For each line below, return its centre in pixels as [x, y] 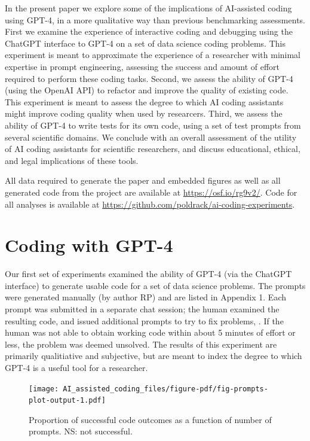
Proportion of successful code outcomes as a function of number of [150, 419]
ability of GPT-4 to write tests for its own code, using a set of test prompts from [153, 125]
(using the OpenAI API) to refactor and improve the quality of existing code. [147, 90]
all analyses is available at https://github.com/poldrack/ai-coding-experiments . [150, 204]
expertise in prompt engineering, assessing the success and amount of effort [142, 66]
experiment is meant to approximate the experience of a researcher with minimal [153, 55]
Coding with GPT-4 [89, 245]
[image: [44, 389]
